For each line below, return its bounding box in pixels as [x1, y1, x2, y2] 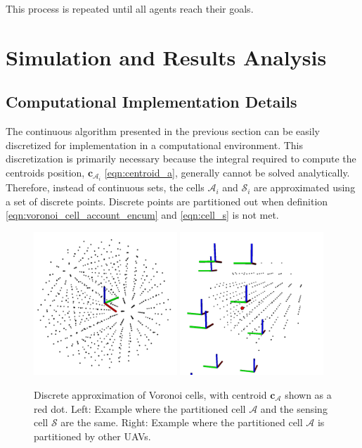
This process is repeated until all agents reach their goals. [6, 1, 254, 15]
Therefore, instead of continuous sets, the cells [6, 180, 205, 195]
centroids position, [6, 165, 85, 179]
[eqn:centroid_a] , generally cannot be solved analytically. [104, 165, 350, 179]
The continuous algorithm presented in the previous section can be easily [6, 124, 320, 139]
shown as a [285, 387, 332, 402]
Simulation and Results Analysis [6, 42, 327, 71]
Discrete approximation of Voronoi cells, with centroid [34, 387, 267, 402]
